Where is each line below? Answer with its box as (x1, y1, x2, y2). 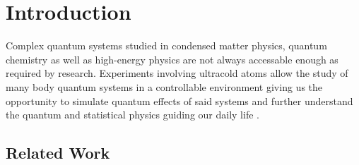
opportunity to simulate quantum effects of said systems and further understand (6, 93, 353, 108)
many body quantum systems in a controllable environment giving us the (6, 79, 323, 94)
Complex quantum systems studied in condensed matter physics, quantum (6, 38, 327, 53)
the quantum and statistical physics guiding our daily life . (6, 107, 259, 122)
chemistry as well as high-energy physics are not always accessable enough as (6, 51, 339, 66)
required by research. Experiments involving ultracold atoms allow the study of (6, 66, 348, 80)
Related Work (6, 142, 110, 164)
